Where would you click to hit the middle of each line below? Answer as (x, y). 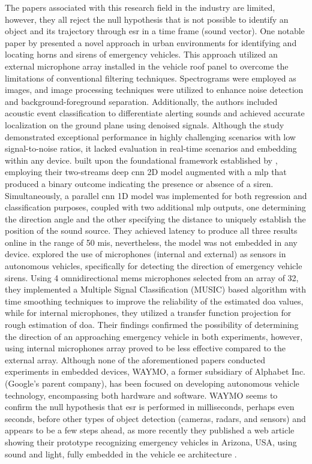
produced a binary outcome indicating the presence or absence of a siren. (139, 183)
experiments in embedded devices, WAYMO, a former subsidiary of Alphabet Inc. (155, 371)
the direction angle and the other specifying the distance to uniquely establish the (155, 219)
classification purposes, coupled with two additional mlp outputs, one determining (155, 207)
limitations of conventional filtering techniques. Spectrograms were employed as (151, 78)
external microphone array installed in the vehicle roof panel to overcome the (147, 66)
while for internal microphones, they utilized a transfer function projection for (148, 313)
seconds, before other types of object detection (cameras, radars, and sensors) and (155, 418)
